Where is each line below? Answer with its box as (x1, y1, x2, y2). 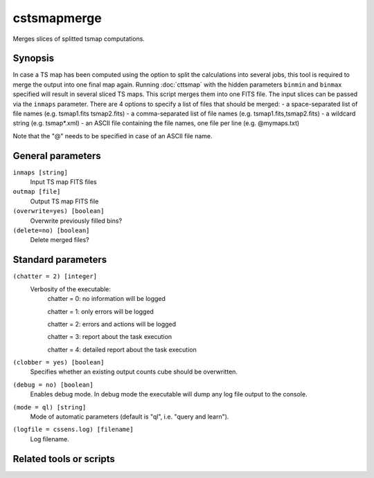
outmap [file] (12, 187, 61, 196)
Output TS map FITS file (30, 197, 99, 205)
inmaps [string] (12, 168, 69, 176)
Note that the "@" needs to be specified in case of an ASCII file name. (12, 131, 213, 140)
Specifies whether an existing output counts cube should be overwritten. (30, 367, 238, 376)
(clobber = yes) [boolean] (12, 358, 105, 367)
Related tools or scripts (12, 453, 116, 465)
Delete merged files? (30, 236, 89, 244)
